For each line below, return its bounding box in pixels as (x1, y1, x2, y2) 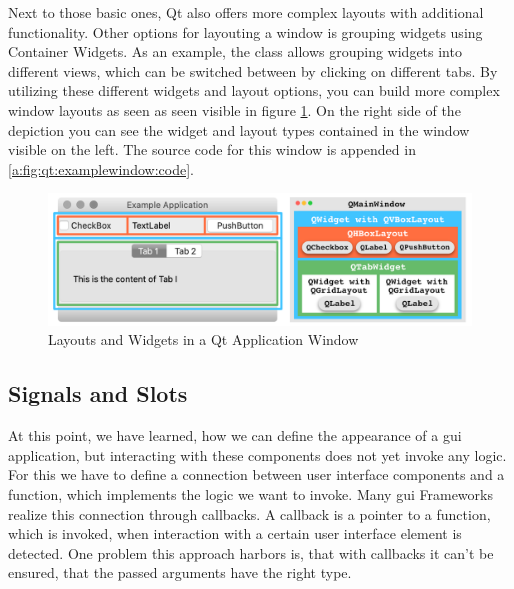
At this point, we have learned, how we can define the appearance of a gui (8, 425, 462, 446)
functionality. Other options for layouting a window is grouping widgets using (8, 21, 483, 42)
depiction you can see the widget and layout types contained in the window (8, 119, 470, 140)
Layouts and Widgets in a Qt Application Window (48, 329, 359, 350)
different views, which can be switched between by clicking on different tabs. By (8, 60, 498, 81)
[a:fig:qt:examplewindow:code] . (8, 158, 194, 179)
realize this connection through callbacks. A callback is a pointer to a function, (8, 503, 491, 524)
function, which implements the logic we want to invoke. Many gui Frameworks (8, 484, 493, 505)
